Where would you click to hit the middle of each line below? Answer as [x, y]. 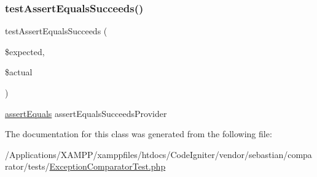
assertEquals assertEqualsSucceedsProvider [86, 113]
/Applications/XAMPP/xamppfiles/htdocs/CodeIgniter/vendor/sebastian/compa [158, 154]
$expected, [25, 51]
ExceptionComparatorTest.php [108, 166]
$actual [19, 72]
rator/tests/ [27, 166]
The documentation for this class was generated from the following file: [139, 134]
